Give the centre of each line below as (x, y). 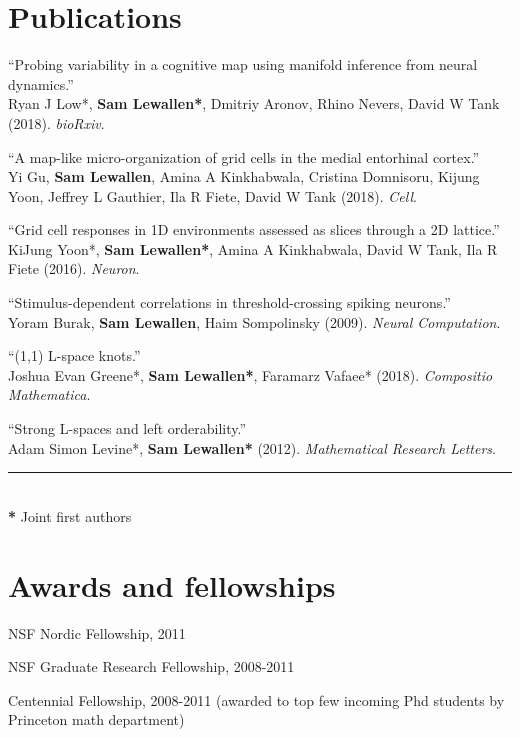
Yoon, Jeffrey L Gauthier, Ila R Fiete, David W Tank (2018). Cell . (212, 195)
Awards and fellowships (172, 584)
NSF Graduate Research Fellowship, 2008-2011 (151, 666)
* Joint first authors (70, 515)
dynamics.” (41, 83)
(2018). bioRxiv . (56, 122)
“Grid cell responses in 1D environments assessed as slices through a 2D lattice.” (254, 229)
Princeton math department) (96, 719)
